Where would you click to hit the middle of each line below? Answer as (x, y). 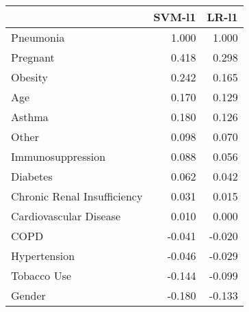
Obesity (29, 77)
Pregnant (33, 57)
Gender (28, 295)
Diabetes (32, 176)
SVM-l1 (175, 17)
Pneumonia (38, 37)
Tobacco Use (41, 275)
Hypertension (43, 256)
